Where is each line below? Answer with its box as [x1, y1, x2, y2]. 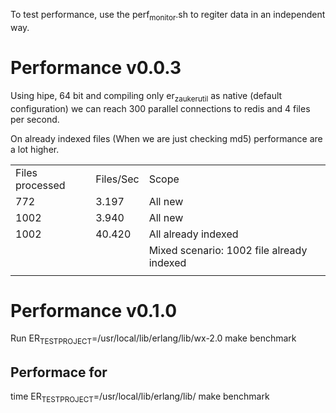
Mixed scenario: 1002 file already [148, 243, 308, 257]
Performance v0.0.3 [10, 56, 182, 79]
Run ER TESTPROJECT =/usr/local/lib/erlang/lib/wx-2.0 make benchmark [10, 332, 297, 347]
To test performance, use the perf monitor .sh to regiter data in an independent [10, 9, 326, 23]
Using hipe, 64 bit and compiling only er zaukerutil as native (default [10, 89, 283, 104]
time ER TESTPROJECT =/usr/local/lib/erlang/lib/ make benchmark [10, 390, 270, 404]
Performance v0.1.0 [10, 299, 178, 322]
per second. [10, 113, 60, 125]
